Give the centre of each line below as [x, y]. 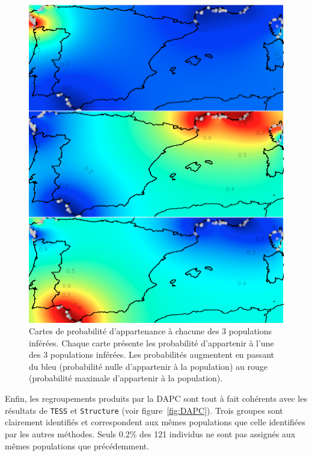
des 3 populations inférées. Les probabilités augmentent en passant [151, 354]
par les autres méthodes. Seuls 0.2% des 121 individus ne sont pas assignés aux [150, 433]
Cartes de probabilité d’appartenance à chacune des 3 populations [151, 331]
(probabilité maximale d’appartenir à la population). [126, 378]
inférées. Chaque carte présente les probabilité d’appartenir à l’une [151, 342]
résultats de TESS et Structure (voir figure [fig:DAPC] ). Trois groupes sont [144, 410]
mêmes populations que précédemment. [77, 445]
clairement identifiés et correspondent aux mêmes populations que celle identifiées [155, 422]
